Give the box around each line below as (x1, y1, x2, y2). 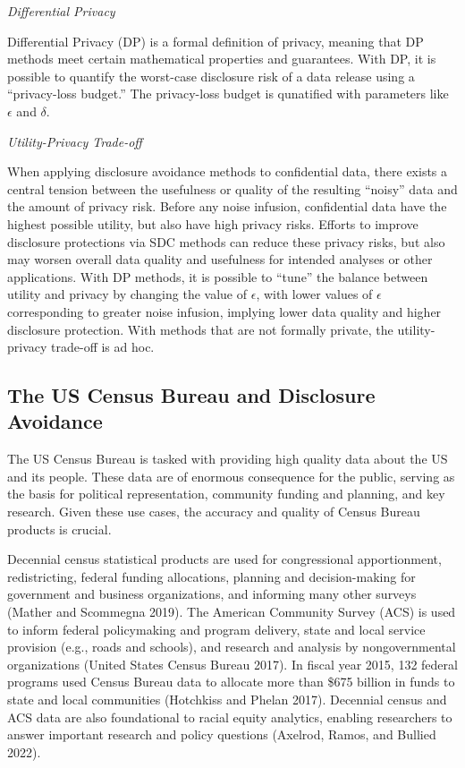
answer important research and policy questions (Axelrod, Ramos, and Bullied (7, 725, 436, 744)
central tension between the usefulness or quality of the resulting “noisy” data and (7, 179, 458, 198)
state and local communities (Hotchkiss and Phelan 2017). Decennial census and (7, 690, 447, 708)
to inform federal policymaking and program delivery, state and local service (7, 619, 426, 638)
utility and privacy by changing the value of (7, 285, 248, 303)
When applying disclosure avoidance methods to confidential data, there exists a (7, 162, 448, 181)
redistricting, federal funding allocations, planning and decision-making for (7, 567, 416, 585)
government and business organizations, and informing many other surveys (7, 585, 417, 603)
